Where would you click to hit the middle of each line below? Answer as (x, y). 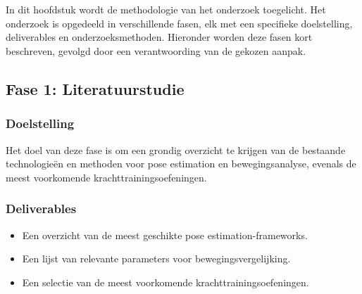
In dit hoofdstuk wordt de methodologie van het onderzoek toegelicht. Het (166, 9)
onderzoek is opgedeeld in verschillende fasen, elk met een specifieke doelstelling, (179, 23)
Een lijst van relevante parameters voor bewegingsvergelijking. (156, 258)
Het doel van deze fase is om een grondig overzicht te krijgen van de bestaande (176, 149)
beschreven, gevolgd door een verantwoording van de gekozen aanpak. (156, 50)
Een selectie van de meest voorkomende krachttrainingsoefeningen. (166, 282)
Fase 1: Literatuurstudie (95, 88)
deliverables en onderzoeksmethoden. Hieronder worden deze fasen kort (159, 37)
